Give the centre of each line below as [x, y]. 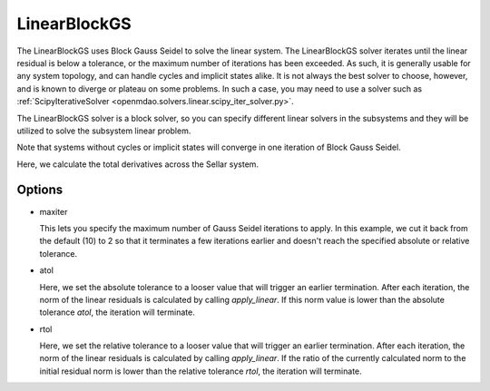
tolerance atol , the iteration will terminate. [117, 312]
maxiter [54, 211]
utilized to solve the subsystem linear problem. [104, 131]
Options [40, 190]
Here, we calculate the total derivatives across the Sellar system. [137, 164]
